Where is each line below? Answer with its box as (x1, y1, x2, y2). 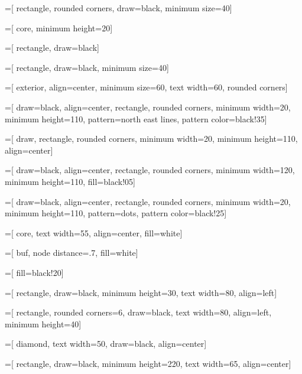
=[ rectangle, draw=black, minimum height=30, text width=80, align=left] (5, 286, 277, 298)
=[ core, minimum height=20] (5, 21, 113, 34)
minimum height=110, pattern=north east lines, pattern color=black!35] (5, 112, 267, 125)
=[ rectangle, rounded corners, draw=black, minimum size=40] (5, 2, 232, 14)
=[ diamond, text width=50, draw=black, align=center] (5, 337, 207, 350)
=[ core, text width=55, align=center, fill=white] (5, 226, 183, 239)
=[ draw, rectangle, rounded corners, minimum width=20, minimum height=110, (5, 132, 298, 145)
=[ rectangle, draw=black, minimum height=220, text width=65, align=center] (5, 357, 291, 369)
